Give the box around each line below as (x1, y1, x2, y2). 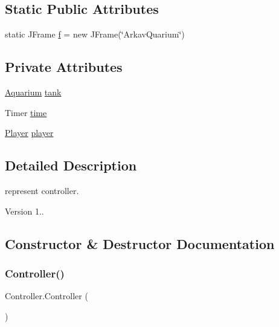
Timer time (5, 106, 47, 118)
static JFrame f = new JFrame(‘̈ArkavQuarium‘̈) (5, 28, 185, 40)
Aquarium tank (5, 86, 62, 98)
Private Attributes (5, 57, 123, 76)
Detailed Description (5, 156, 137, 175)
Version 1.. (5, 204, 44, 217)
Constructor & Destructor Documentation (5, 234, 275, 253)
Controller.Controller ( (5, 290, 88, 302)
